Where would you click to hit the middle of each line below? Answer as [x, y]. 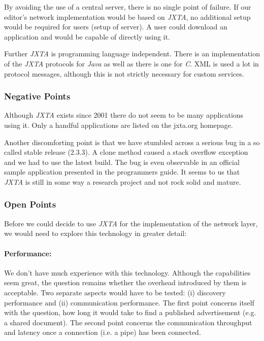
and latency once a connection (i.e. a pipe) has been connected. [103, 332]
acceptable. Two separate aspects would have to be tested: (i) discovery [115, 292]
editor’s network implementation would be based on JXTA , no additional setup [127, 16]
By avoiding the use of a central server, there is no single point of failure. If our [128, 7]
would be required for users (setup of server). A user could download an [116, 27]
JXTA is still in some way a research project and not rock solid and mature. [123, 181]
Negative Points [37, 96]
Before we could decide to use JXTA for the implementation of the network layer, [131, 223]
